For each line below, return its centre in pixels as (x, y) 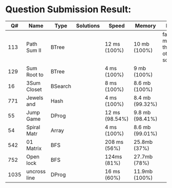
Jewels (35, 97)
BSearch (61, 86)
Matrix (34, 148)
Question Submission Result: (68, 9)
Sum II (34, 50)
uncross (36, 171)
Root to (35, 74)
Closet (34, 89)
